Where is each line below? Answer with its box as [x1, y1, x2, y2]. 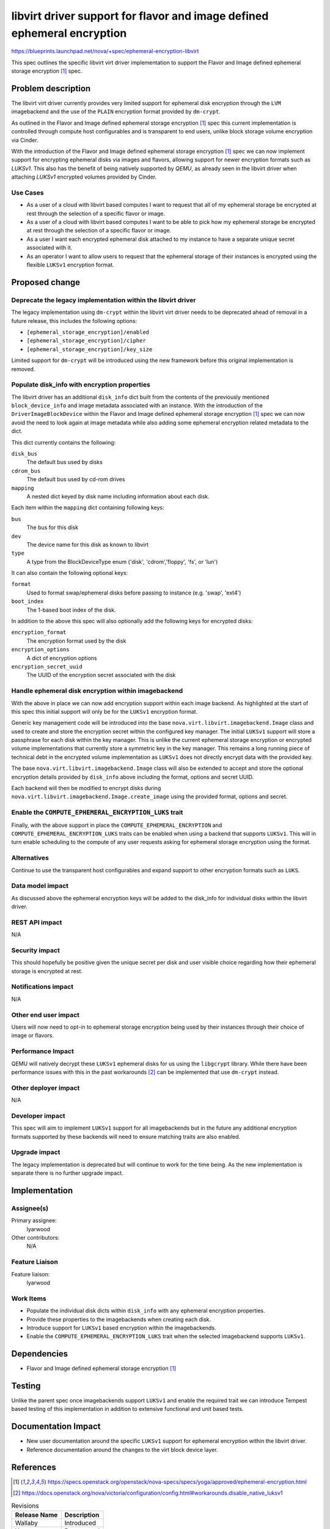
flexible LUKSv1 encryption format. [26, 261, 114, 268]
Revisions [11, 1501, 39, 1510]
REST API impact [11, 918, 62, 927]
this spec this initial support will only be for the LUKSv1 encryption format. [11, 708, 198, 715]
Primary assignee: [11, 1217, 57, 1224]
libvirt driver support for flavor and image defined [11, 9, 269, 23]
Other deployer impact [11, 1083, 80, 1092]
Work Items [11, 1294, 46, 1303]
